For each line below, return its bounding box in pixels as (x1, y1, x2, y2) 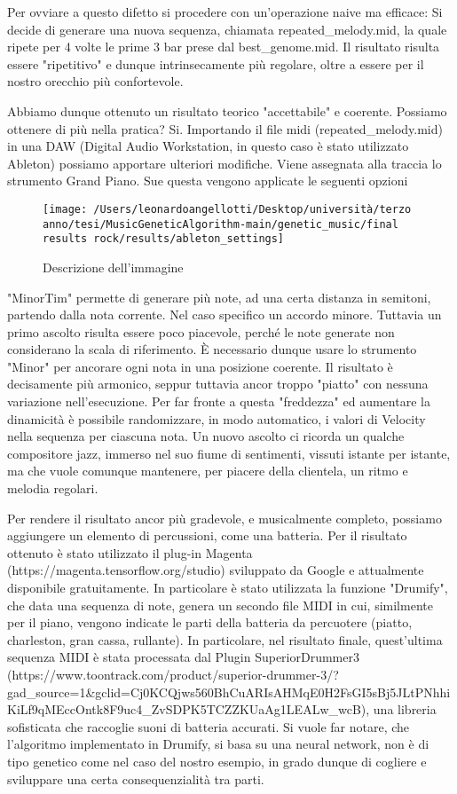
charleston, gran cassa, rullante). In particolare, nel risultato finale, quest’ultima (7, 630, 443, 649)
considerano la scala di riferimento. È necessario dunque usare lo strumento (7, 340, 417, 358)
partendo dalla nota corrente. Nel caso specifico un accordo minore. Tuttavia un (7, 305, 442, 324)
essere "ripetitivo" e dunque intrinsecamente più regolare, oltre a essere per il (7, 54, 424, 73)
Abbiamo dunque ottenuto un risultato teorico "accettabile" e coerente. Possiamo (7, 101, 447, 120)
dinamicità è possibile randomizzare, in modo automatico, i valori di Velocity (7, 409, 426, 428)
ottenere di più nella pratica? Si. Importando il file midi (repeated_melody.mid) (7, 119, 443, 138)
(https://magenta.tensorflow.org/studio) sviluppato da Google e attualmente (7, 561, 424, 579)
